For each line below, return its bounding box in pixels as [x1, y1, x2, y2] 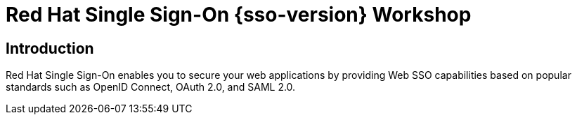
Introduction [6, 39, 94, 57]
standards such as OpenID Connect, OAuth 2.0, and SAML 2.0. [6, 81, 296, 93]
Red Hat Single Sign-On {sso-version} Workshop [6, 3, 472, 27]
